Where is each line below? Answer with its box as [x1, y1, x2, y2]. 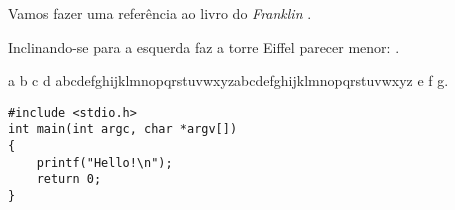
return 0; [36, 172, 102, 187]
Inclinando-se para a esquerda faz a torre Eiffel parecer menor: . [8, 36, 400, 57]
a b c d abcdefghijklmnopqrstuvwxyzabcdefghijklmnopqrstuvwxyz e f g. [8, 70, 449, 91]
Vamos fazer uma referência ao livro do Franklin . [8, 3, 312, 23]
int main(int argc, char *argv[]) [8, 122, 238, 137]
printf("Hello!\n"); [36, 155, 173, 170]
